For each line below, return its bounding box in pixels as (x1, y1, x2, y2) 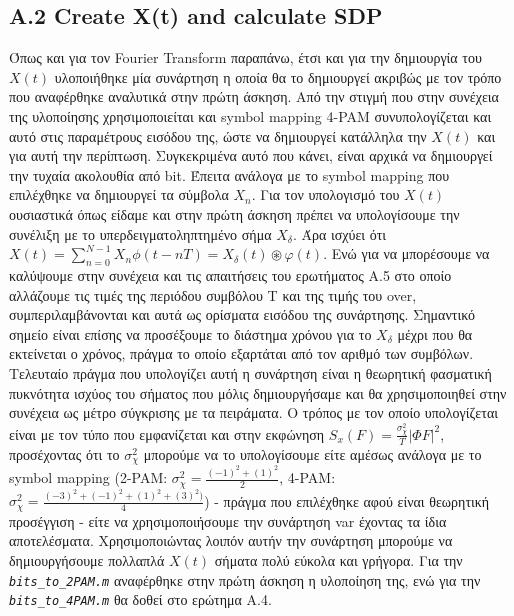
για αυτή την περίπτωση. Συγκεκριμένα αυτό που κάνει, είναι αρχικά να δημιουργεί (9, 145, 493, 166)
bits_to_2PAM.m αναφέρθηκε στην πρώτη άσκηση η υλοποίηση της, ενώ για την (9, 569, 481, 590)
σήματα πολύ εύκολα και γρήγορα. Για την (214, 550, 463, 571)
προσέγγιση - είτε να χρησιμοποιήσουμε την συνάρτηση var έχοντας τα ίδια (9, 510, 447, 531)
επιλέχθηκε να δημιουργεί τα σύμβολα (9, 184, 229, 205)
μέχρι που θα (397, 323, 473, 344)
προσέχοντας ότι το (9, 443, 120, 464)
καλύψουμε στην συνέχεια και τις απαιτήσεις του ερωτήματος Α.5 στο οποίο (9, 264, 452, 285)
